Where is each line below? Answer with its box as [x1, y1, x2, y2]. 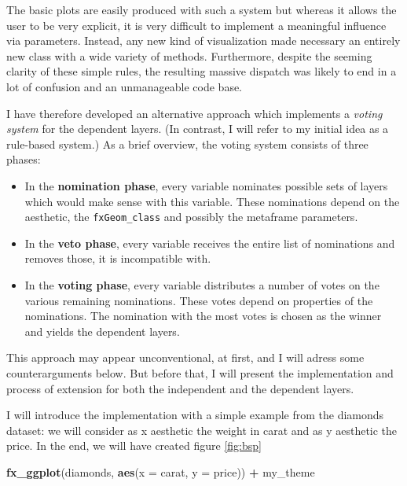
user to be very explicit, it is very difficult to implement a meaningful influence [6, 17, 387, 33]
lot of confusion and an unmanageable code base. [6, 78, 243, 94]
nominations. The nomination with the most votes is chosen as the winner [24, 307, 382, 324]
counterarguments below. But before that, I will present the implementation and [6, 364, 394, 381]
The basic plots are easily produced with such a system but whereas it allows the [6, 2, 397, 17]
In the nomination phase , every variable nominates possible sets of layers [24, 177, 388, 193]
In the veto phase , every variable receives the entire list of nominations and [24, 234, 395, 251]
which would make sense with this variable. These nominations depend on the [24, 193, 400, 209]
